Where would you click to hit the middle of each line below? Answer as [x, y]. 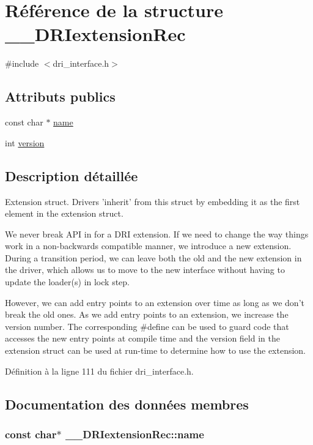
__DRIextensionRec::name [134, 434]
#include [22, 63]
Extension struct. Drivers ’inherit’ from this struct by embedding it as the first [153, 201]
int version [25, 142]
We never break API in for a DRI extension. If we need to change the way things [157, 234]
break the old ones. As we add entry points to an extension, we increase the [147, 314]
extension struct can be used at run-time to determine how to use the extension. [156, 350]
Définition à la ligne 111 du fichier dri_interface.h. [99, 371]
